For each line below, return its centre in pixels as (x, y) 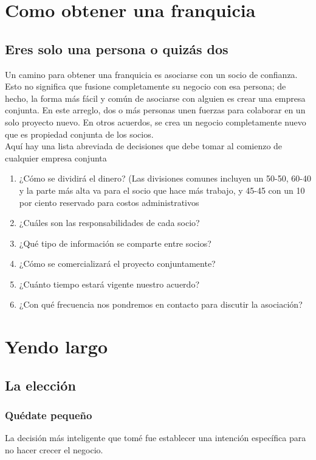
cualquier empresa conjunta (56, 157)
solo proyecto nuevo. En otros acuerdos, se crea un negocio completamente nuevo (156, 122)
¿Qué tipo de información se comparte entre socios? (115, 243)
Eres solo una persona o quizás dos (117, 48)
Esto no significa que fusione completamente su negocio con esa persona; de (146, 86)
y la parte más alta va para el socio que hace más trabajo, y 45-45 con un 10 (162, 190)
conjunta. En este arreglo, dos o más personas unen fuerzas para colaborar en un (155, 110)
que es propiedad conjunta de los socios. (79, 134)
